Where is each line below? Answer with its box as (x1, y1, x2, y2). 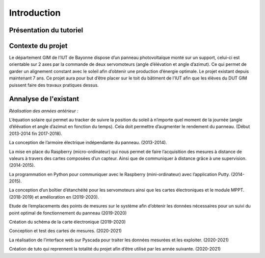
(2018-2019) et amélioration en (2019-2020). (9, 194, 99, 200)
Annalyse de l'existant (9, 95, 79, 103)
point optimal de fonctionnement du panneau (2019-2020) (9, 210, 127, 216)
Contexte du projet (9, 42, 68, 50)
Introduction (9, 7, 61, 18)
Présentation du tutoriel (9, 26, 83, 34)
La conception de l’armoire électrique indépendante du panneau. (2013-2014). (9, 140, 167, 146)
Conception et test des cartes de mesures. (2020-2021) (9, 228, 122, 234)
